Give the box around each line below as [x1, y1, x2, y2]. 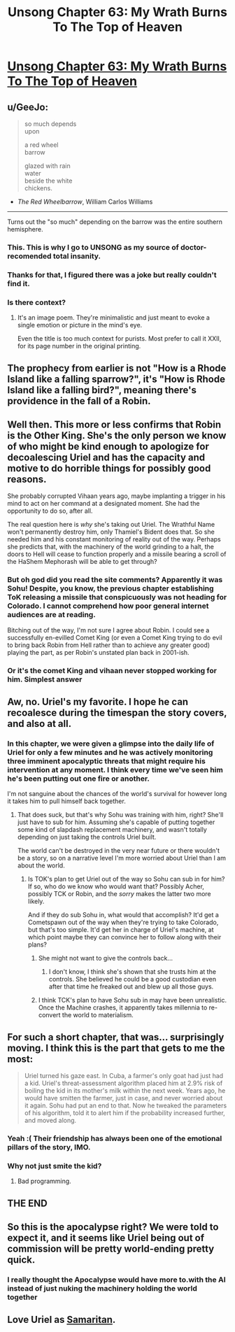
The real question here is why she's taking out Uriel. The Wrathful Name [7, 520, 215, 529]
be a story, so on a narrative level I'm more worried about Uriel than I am [17, 854, 226, 863]
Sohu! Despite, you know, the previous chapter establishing [7, 583, 215, 593]
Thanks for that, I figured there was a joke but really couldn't [7, 270, 217, 280]
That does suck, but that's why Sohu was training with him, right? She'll [17, 811, 224, 819]
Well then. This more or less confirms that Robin [7, 418, 222, 430]
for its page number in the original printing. [17, 342, 141, 350]
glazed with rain [24, 162, 71, 170]
